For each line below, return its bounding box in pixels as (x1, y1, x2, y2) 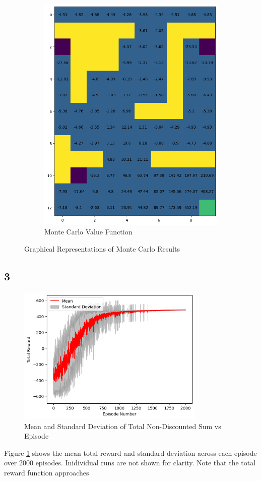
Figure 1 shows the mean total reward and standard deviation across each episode (4, 447, 257, 458)
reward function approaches (4, 467, 89, 477)
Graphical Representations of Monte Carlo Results (24, 243, 180, 254)
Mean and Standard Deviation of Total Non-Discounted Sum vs (24, 420, 221, 431)
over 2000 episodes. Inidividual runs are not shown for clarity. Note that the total (4, 457, 256, 468)
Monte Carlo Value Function (44, 226, 133, 237)
